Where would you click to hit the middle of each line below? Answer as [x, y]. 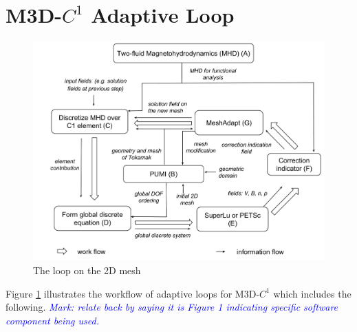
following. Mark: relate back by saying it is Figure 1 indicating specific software [172, 307]
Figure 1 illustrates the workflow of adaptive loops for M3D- [133, 293]
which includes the [312, 293]
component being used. [52, 320]
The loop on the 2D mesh [87, 270]
